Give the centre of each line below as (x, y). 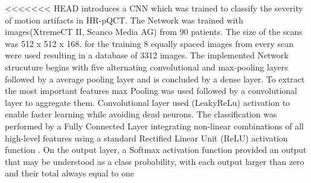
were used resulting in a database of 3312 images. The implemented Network (147, 55)
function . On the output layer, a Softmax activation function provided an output (156, 150)
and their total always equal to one (70, 173)
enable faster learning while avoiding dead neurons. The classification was (141, 114)
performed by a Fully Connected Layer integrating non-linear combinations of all (154, 126)
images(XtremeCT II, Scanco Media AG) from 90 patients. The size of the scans (154, 32)
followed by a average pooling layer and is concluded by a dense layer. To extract (155, 79)
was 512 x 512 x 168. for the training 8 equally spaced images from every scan (149, 43)
